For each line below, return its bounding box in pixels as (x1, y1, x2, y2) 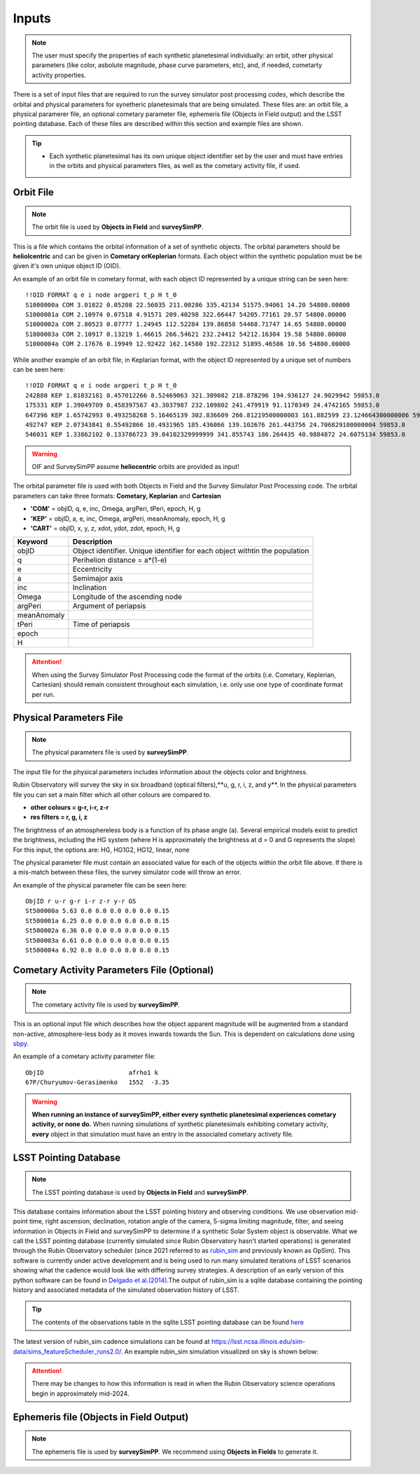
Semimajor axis (72, 574, 123, 584)
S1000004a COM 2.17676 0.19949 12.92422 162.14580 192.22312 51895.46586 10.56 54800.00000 (25, 340, 350, 348)
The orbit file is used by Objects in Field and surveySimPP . (31, 223, 204, 231)
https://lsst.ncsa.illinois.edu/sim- (211, 1338, 306, 1346)
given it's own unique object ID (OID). (13, 262, 121, 270)
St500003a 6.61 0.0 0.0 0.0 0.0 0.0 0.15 (25, 936, 169, 944)
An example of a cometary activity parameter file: (13, 1052, 156, 1060)
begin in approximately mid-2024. (31, 1389, 129, 1398)
